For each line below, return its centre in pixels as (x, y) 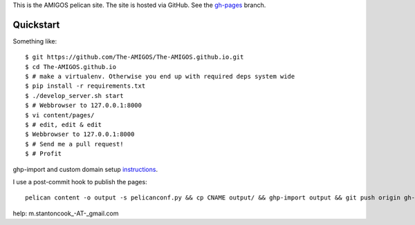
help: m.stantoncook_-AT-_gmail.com (66, 213)
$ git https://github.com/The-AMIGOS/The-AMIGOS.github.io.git (135, 57)
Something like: (35, 41)
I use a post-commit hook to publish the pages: (80, 182)
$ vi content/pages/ (60, 115)
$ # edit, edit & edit (64, 125)
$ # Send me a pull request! (74, 144)
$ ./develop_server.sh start (74, 96)
